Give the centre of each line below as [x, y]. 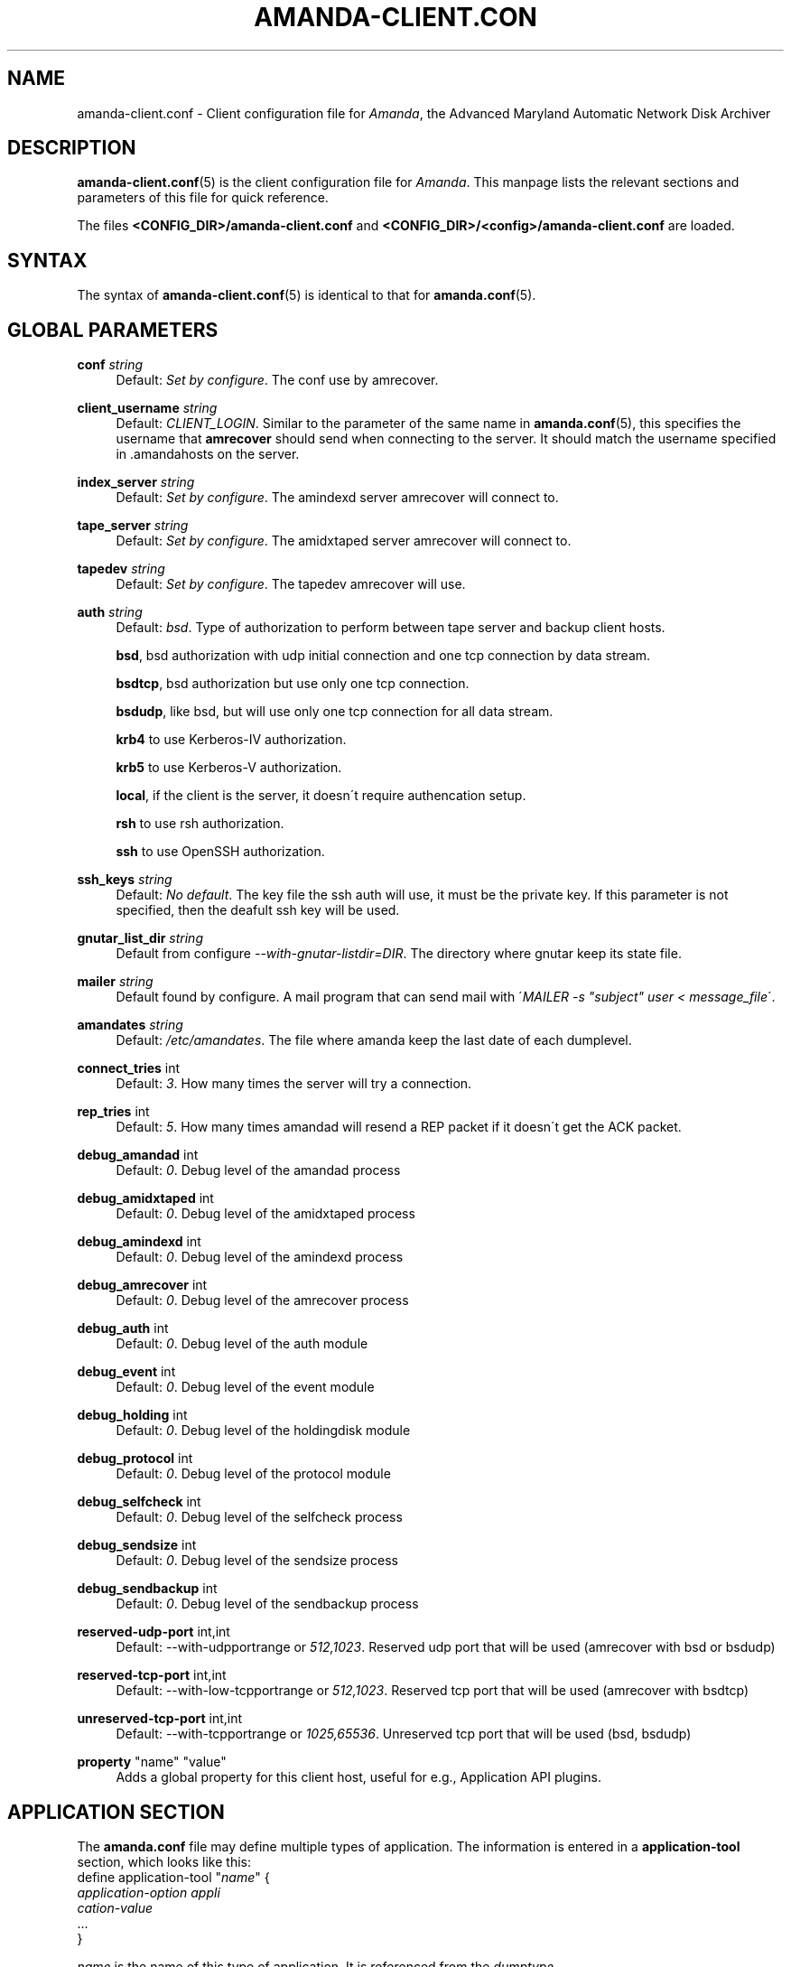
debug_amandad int [138, 1155]
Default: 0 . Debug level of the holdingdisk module [263, 1431]
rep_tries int [113, 1112]
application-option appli [149, 1892]
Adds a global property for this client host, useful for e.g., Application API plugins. [358, 1777]
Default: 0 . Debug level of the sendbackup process [267, 1604]
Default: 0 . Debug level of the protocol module [253, 1474]
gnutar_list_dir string [140, 938]
